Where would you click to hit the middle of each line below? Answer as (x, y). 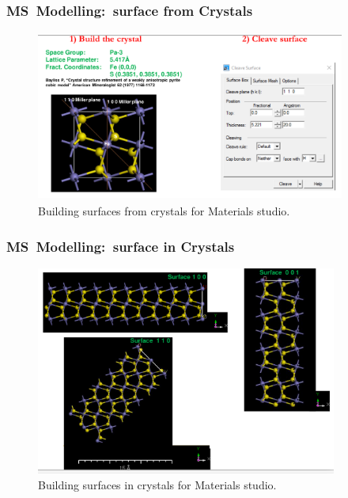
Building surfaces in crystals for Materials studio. (157, 484)
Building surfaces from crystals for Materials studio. (164, 211)
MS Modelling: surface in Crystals (121, 246)
